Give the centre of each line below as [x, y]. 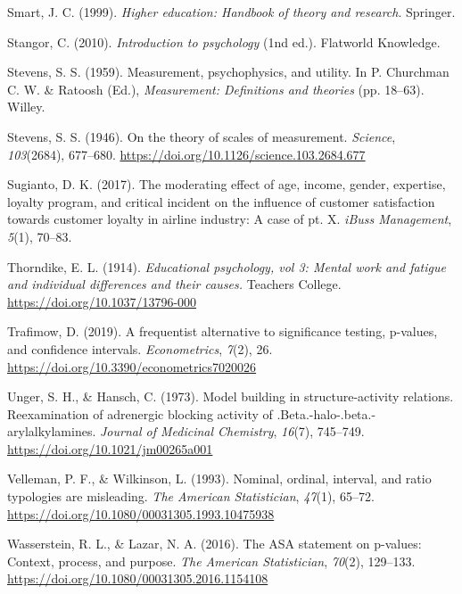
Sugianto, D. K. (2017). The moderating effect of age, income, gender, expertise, [227, 184]
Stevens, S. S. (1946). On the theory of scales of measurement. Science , [202, 136]
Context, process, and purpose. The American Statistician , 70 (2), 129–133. [211, 561]
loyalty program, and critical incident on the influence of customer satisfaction [221, 201]
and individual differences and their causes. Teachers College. [174, 284]
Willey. [26, 107]
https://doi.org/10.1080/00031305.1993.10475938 [141, 513]
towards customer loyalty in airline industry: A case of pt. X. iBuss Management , [230, 219]
